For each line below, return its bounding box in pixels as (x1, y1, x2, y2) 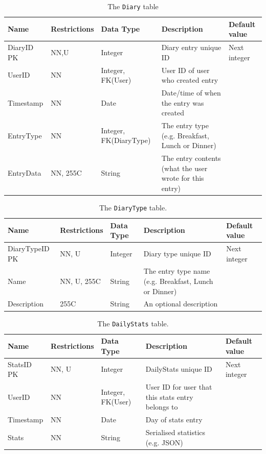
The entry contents (161, 153, 221, 163)
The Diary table (107, 1, 159, 11)
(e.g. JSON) (145, 437, 183, 447)
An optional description (143, 298, 218, 309)
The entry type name (143, 266, 210, 276)
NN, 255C (51, 168, 82, 178)
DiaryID (8, 42, 34, 53)
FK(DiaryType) (101, 135, 151, 146)
